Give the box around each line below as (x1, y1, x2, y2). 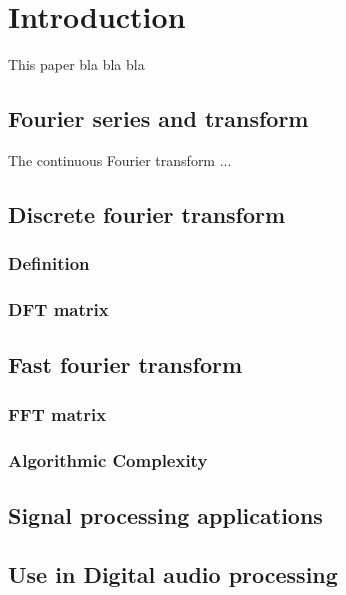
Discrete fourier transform (8, 198, 286, 229)
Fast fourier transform (8, 349, 243, 380)
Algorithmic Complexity (8, 447, 208, 472)
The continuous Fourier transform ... (8, 149, 232, 170)
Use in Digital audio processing (8, 558, 338, 589)
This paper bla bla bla (8, 54, 145, 75)
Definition (8, 251, 90, 276)
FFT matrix (8, 401, 107, 426)
